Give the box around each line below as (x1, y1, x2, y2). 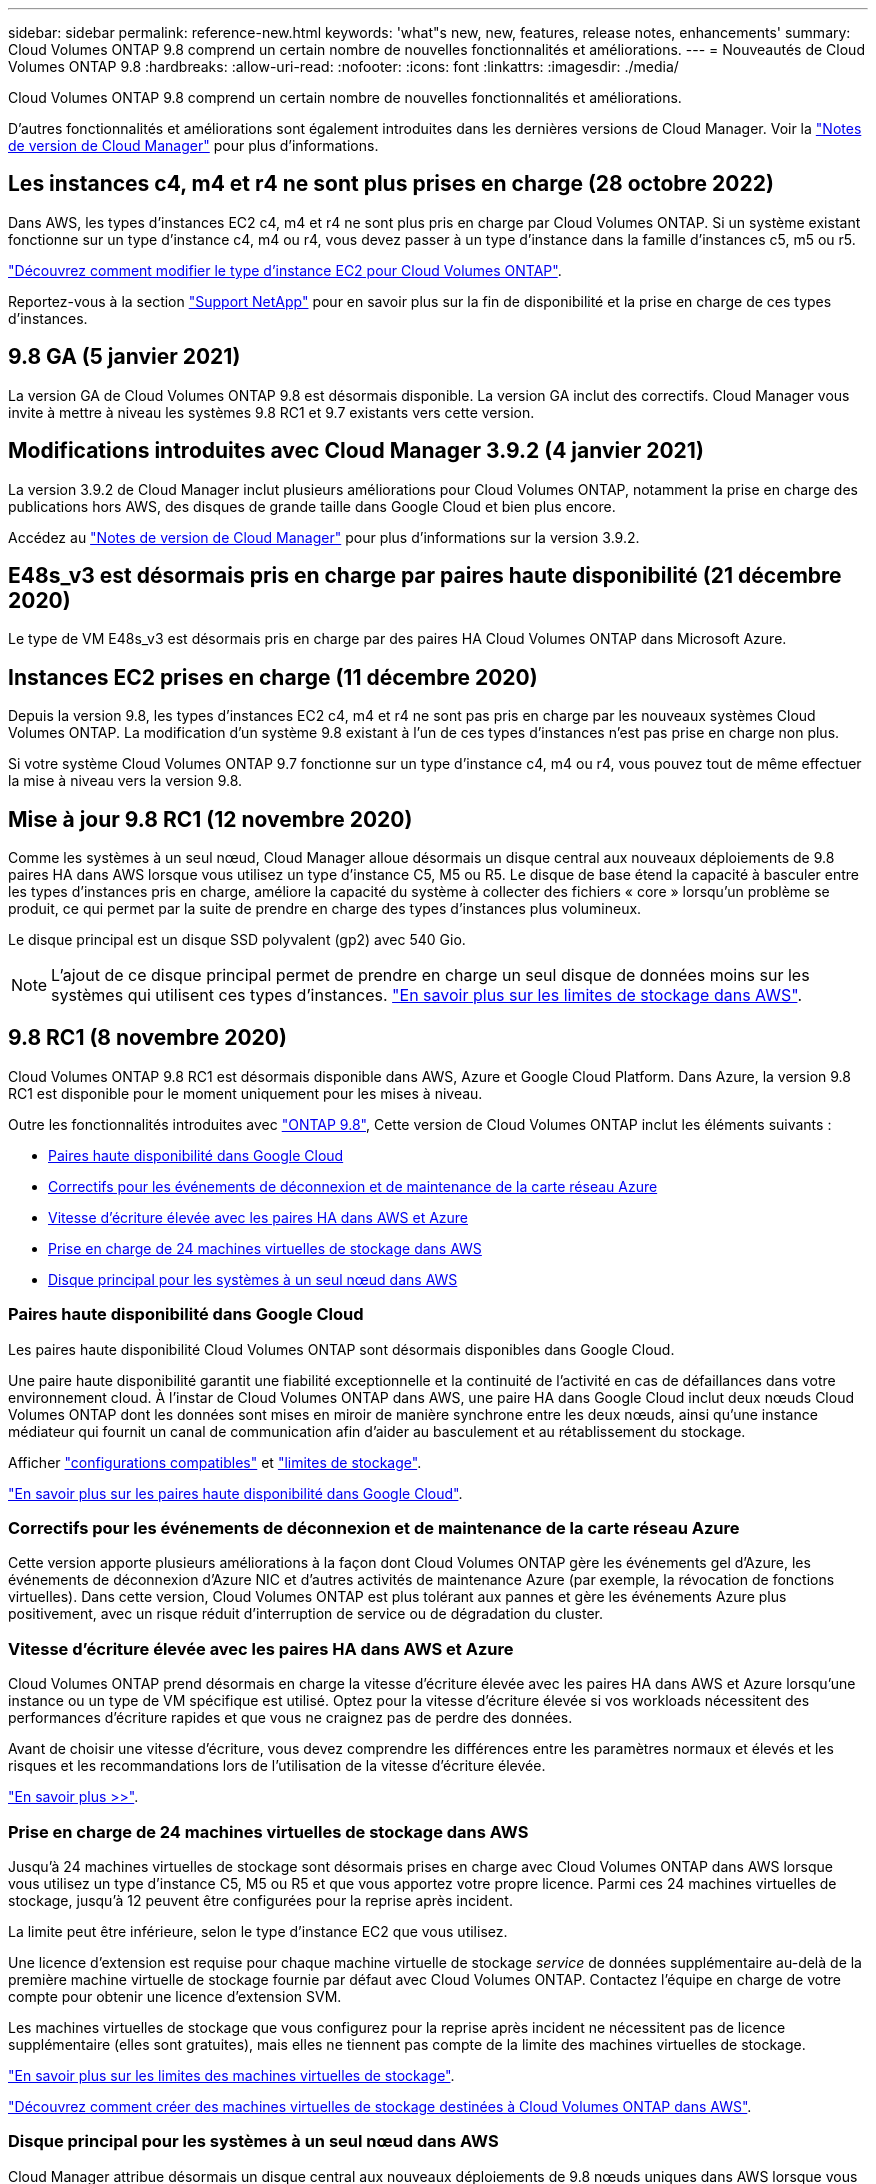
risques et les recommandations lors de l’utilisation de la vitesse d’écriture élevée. (8, 1757, 546, 1775)
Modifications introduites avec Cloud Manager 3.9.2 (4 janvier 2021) (8, 438, 704, 464)
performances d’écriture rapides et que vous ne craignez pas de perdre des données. (8, 1709, 573, 1727)
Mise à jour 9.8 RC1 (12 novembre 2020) (8, 806, 413, 832)
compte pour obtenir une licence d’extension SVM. (8, 1987, 342, 2005)
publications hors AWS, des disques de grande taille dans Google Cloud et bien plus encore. (8, 497, 616, 515)
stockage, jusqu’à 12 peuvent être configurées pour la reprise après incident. (8, 1891, 513, 1909)
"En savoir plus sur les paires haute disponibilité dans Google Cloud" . (8, 1484, 463, 1502)
